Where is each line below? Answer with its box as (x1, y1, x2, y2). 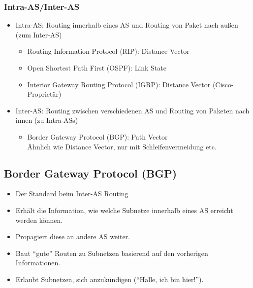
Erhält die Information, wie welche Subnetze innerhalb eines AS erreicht (15, 205, 233, 215)
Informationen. (15, 257, 61, 268)
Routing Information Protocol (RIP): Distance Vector (27, 46, 190, 56)
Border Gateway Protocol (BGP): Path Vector (27, 131, 168, 142)
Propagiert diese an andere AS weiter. (15, 231, 130, 242)
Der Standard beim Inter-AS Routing (15, 188, 128, 199)
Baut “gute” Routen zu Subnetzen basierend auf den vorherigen (15, 248, 208, 258)
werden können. (15, 215, 63, 225)
